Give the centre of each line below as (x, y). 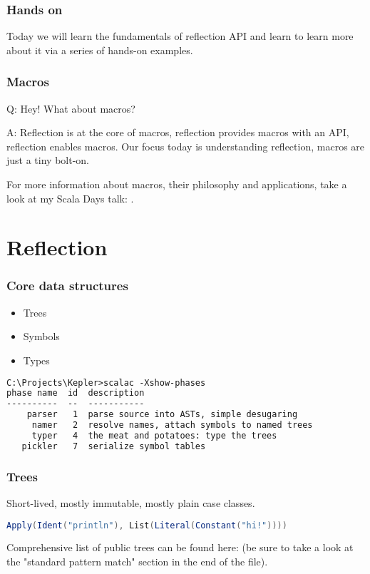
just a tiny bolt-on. (48, 160)
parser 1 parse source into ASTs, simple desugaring (162, 415)
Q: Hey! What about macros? (71, 108)
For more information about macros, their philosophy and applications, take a (177, 184)
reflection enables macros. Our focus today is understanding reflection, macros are (186, 146)
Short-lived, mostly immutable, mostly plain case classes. (131, 502)
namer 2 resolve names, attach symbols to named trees (172, 425)
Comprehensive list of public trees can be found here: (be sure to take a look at (180, 547)
